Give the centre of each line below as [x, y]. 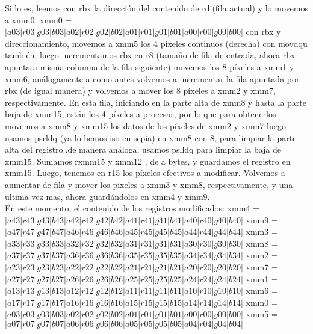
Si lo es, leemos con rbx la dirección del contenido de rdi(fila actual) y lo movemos [156, 8]
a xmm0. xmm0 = [39, 20]
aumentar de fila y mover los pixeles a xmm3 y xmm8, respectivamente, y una [149, 184]
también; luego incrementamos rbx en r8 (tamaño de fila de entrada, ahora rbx [150, 55]
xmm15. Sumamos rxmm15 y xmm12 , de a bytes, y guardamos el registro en [148, 161]
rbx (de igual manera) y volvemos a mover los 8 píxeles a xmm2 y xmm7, [140, 90]
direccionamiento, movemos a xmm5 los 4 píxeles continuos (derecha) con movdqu [156, 43]
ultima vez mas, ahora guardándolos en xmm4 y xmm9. [107, 196]
